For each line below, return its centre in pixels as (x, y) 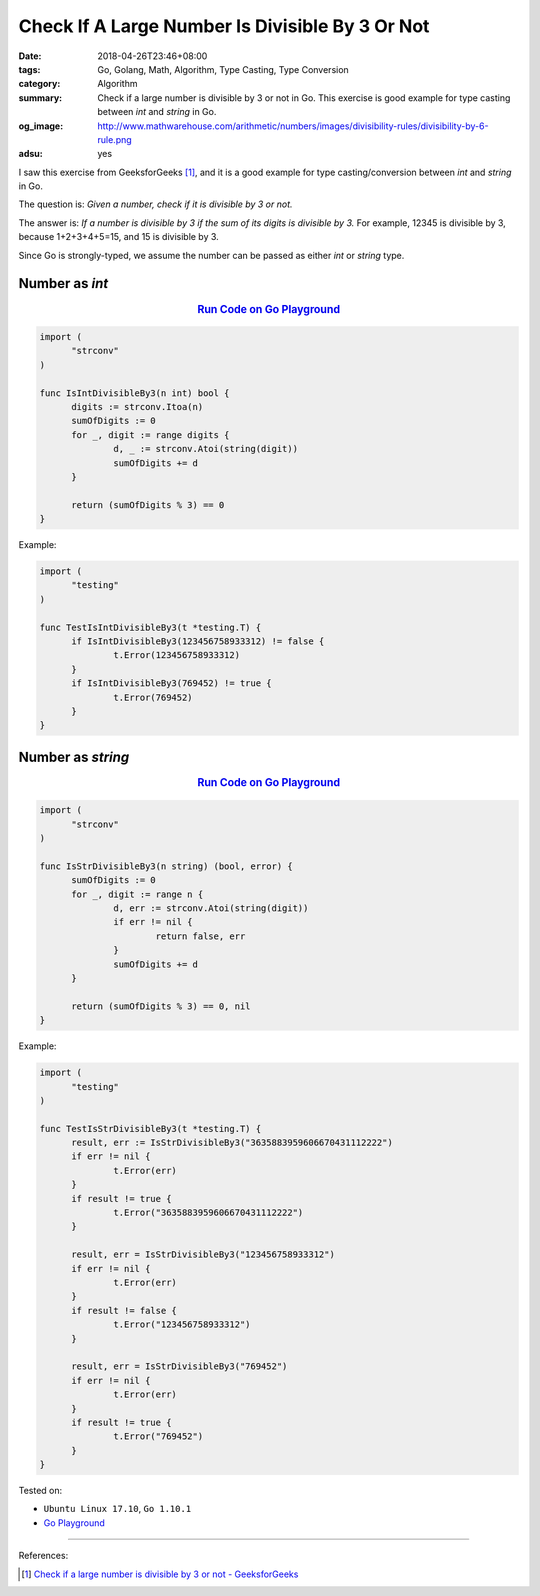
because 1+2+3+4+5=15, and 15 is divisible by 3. (118, 237)
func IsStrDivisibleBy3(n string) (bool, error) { (166, 866)
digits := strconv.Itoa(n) (137, 406)
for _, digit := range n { (137, 894)
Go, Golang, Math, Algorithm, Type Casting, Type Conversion (223, 69)
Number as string (74, 756)
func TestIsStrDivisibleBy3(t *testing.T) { (150, 1128)
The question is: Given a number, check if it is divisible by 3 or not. (155, 204)
